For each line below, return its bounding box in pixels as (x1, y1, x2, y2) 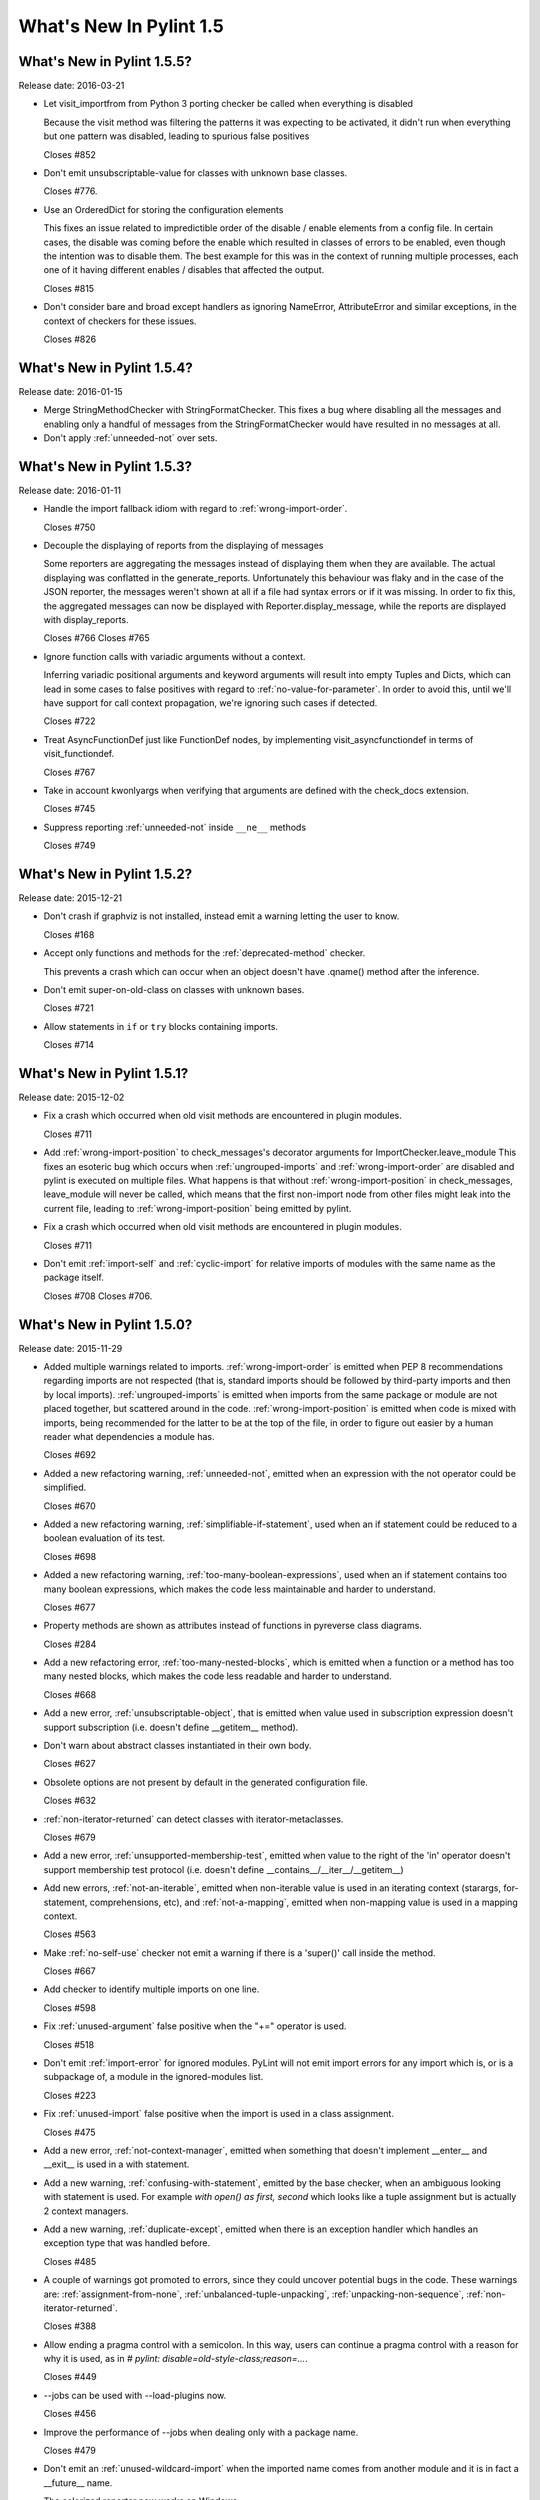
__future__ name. (43, 2476, 113, 2489)
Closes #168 (43, 928, 95, 940)
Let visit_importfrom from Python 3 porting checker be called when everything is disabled (43, 98, 414, 110)
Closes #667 (43, 1965, 97, 1977)
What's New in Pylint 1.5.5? (18, 53, 192, 70)
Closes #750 (43, 521, 96, 533)
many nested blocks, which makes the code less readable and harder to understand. (43, 1670, 392, 1682)
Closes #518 (43, 2038, 95, 2050)
